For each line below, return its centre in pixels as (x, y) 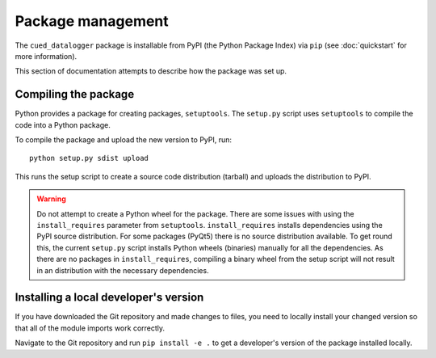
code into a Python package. (63, 124)
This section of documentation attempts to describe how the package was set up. (151, 71)
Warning (51, 199)
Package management (92, 21)
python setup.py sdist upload (89, 158)
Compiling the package (75, 94)
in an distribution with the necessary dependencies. (123, 270)
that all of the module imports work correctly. (90, 328)
